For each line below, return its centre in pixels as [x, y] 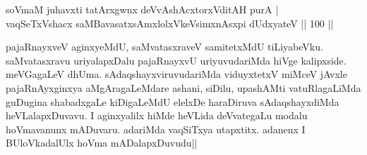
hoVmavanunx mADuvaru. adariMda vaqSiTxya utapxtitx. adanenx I [156, 129]
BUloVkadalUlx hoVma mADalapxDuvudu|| [102, 143]
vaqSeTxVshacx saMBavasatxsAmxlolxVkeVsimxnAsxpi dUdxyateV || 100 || [170, 23]
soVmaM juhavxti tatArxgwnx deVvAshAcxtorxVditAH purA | [142, 9]
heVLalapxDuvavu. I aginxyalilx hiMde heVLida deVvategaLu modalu [157, 115]
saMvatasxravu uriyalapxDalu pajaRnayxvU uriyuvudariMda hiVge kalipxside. [176, 60]
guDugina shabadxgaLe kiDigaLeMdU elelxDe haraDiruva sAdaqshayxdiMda [173, 101]
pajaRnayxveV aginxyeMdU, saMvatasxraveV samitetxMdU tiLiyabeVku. [164, 47]
